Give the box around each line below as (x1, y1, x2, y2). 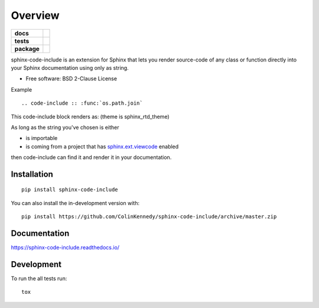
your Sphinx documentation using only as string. (11, 64, 129, 71)
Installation (11, 169, 53, 179)
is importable (25, 135, 58, 142)
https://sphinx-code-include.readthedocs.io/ (11, 244, 120, 251)
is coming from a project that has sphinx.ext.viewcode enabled (25, 142, 179, 150)
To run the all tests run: (11, 275, 67, 282)
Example (11, 86, 32, 93)
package (14, 44, 40, 53)
